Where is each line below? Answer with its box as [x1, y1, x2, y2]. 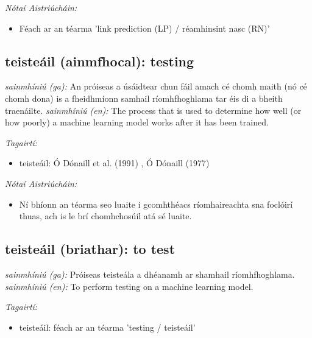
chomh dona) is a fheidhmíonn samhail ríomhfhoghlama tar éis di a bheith [5, 91, 283, 104]
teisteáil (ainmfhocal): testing [5, 51, 194, 70]
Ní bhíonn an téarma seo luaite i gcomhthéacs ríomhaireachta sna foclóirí [19, 197, 293, 210]
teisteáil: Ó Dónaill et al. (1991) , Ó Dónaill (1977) [19, 157, 210, 169]
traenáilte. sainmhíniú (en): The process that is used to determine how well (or [5, 104, 302, 116]
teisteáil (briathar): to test [5, 239, 175, 258]
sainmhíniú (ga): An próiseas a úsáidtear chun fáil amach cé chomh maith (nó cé [5, 80, 307, 93]
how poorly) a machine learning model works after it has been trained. [5, 116, 269, 129]
